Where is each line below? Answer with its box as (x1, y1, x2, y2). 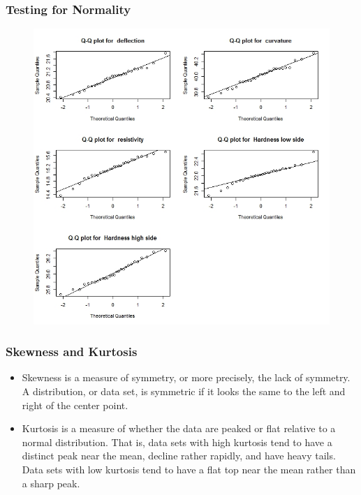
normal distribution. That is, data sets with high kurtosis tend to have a (22, 434, 332, 449)
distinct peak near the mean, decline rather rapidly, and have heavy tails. (22, 448, 336, 463)
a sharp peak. (22, 475, 80, 490)
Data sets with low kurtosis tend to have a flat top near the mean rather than (22, 461, 356, 476)
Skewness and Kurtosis (6, 343, 138, 360)
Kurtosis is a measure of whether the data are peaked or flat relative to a (22, 421, 336, 436)
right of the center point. (22, 397, 128, 412)
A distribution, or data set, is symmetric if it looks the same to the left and (22, 383, 346, 398)
